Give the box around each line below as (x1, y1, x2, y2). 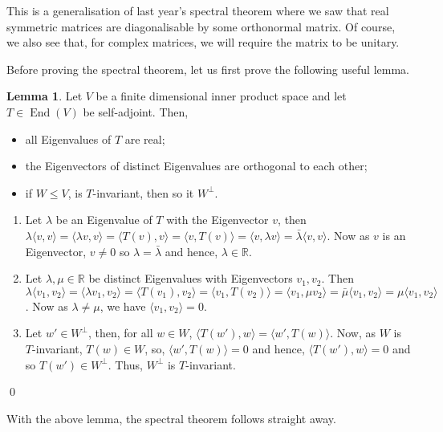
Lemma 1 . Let (6, 88, 83, 104)
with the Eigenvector (166, 211, 269, 228)
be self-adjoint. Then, (83, 103, 189, 120)
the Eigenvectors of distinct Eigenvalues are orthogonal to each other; (25, 157, 368, 174)
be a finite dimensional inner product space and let (96, 88, 347, 104)
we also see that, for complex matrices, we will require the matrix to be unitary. (6, 34, 400, 51)
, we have (100, 297, 146, 314)
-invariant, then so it (92, 184, 194, 201)
